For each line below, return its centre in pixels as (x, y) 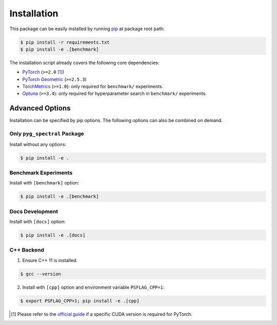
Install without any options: (38, 144)
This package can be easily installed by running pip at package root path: (87, 29)
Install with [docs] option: (38, 221)
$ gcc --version (41, 274)
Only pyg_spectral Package (47, 134)
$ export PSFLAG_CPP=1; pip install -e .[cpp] (80, 301)
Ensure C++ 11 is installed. (50, 260)
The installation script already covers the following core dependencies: (84, 63)
